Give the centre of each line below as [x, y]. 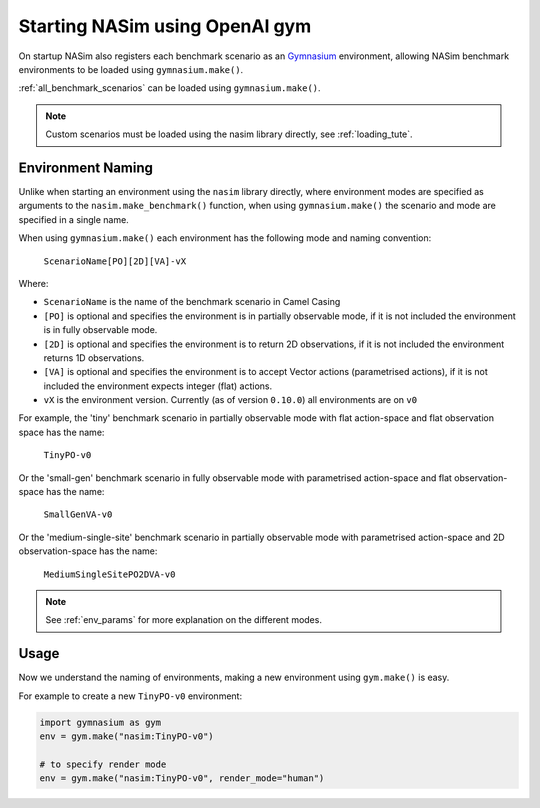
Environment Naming [86, 167]
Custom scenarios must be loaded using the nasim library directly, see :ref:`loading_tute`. [229, 134]
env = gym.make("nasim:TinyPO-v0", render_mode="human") [182, 778]
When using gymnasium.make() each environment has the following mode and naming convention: [225, 238]
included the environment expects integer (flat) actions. [158, 386]
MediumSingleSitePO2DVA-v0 [109, 574]
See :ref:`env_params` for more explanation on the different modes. [183, 620]
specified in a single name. [73, 219]
